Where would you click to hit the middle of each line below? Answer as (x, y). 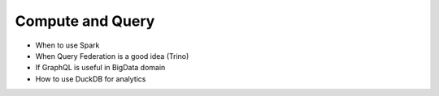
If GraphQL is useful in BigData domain (100, 68)
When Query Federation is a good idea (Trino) (112, 56)
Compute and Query (85, 21)
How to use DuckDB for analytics (91, 79)
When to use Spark (67, 45)
